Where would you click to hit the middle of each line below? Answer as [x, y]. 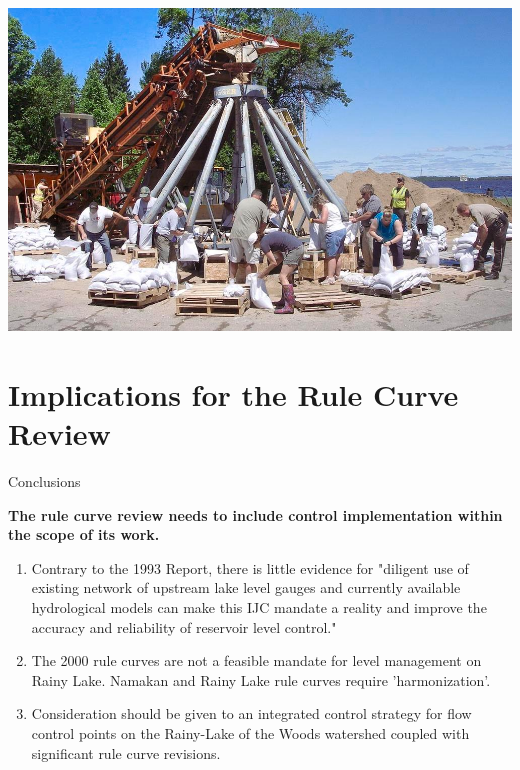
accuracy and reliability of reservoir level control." [184, 626]
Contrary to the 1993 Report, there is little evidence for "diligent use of [250, 567]
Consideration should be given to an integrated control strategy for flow [251, 713]
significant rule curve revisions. [126, 752]
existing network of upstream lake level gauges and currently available [246, 587]
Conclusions [44, 480]
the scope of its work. [84, 534]
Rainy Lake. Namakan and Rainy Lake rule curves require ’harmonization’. [261, 679]
